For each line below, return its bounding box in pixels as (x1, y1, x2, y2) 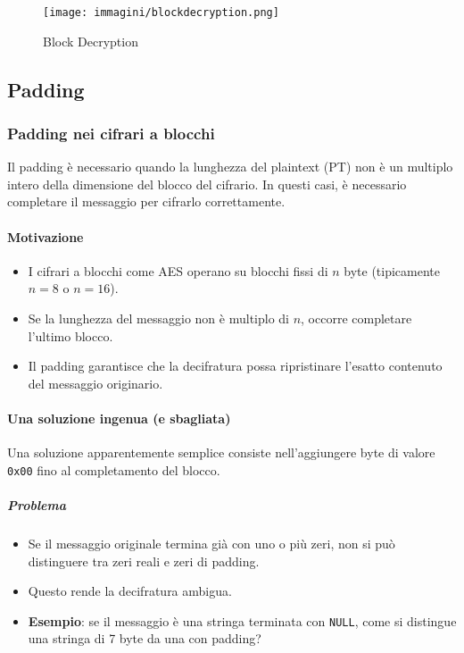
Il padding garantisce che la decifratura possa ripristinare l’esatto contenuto (28, 356, 443, 375)
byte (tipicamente (344, 261, 441, 280)
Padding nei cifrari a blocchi (7, 121, 215, 144)
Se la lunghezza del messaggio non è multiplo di (28, 309, 289, 328)
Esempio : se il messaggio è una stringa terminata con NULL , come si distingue (28, 611, 457, 630)
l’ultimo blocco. (28, 326, 113, 345)
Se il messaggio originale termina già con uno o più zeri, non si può (28, 534, 395, 552)
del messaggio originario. (28, 373, 163, 392)
